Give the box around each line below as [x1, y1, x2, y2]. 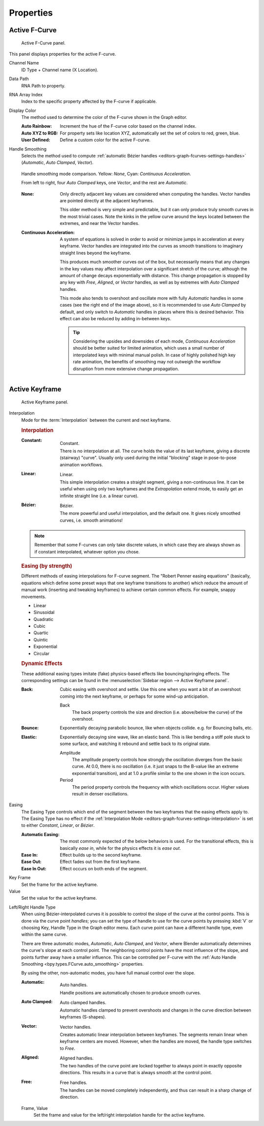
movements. [21, 594, 46, 599]
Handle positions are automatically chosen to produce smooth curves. [60, 990, 201, 995]
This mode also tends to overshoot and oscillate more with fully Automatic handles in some [60, 295, 243, 301]
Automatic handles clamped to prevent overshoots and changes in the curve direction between [60, 1007, 251, 1013]
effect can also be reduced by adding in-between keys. [60, 316, 172, 322]
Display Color [9, 108, 36, 113]
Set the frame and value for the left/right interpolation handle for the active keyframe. [33, 1112, 205, 1118]
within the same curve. [21, 931, 67, 937]
